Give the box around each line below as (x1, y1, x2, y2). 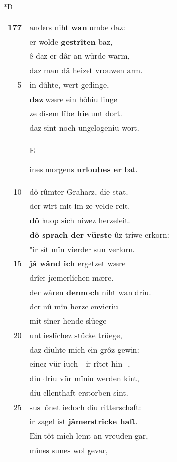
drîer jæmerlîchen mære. (29, 271, 114, 283)
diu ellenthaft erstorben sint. (29, 386, 129, 398)
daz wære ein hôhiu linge (29, 93, 117, 104)
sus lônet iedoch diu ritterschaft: (29, 401, 141, 412)
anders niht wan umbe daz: (29, 21, 126, 33)
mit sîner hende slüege (29, 314, 107, 326)
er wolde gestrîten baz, (29, 35, 113, 47)
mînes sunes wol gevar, (29, 444, 108, 456)
